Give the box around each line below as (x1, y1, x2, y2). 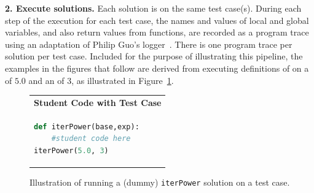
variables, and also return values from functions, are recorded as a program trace (5, 26, 309, 39)
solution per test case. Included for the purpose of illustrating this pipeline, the (5, 50, 303, 62)
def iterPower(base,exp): (34, 122, 139, 131)
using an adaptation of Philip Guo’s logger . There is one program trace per (5, 37, 292, 50)
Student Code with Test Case (34, 96, 162, 108)
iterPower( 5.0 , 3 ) (34, 146, 109, 155)
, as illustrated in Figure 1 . (71, 74, 174, 86)
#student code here (51, 134, 131, 143)
